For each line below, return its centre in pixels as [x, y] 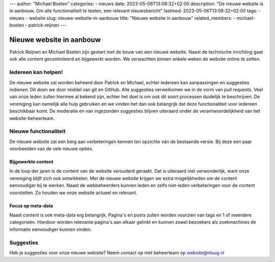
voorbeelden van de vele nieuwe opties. [51, 149]
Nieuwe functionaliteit [37, 131]
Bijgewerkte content [31, 162]
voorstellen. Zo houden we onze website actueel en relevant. [73, 193]
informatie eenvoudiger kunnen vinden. [51, 229]
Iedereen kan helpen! [36, 73]
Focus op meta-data [31, 206]
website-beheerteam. [32, 118]
